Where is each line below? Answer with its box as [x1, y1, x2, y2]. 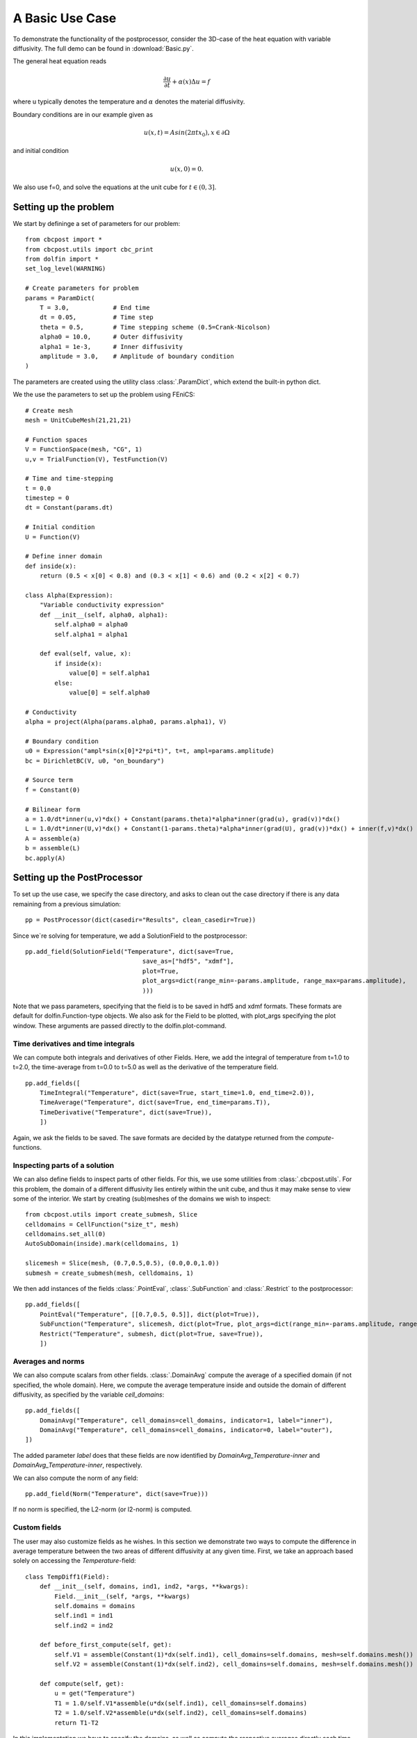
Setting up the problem [13, 201, 115, 213]
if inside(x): [54, 659, 103, 667]
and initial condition [13, 147, 69, 155]
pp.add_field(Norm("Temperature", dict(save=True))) [25, 1490, 208, 1498]
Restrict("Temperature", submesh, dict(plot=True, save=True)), [39, 1330, 263, 1338]
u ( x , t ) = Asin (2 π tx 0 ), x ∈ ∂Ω [143, 129, 230, 138]
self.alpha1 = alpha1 [54, 630, 129, 638]
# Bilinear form [25, 805, 81, 813]
